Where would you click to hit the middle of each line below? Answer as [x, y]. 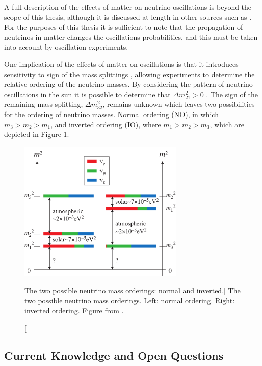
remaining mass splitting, [44, 104]
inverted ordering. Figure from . [74, 310]
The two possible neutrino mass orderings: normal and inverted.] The [133, 290]
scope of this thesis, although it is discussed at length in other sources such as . [128, 17]
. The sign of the [232, 94]
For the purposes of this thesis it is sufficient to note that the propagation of [124, 27]
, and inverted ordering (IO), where [106, 124]
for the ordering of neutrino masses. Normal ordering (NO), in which [111, 114]
